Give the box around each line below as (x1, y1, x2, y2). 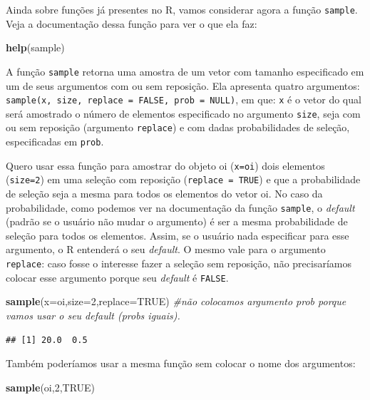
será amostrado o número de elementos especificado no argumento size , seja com (6, 106, 361, 120)
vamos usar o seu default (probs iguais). (6, 307, 180, 322)
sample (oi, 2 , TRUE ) (6, 379, 96, 394)
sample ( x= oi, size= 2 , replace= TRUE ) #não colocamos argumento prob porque (6, 294, 346, 309)
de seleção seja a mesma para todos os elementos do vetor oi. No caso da (6, 186, 323, 201)
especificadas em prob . (6, 134, 104, 149)
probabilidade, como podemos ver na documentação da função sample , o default (6, 200, 355, 215)
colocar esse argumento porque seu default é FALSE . (6, 270, 229, 284)
